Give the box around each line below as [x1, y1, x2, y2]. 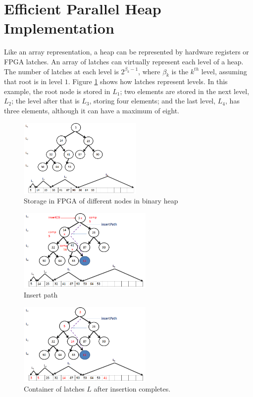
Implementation [4, 18, 114, 38]
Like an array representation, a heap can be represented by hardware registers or [4, 47, 249, 57]
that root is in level [4, 76, 62, 87]
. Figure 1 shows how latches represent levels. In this [68, 76, 228, 87]
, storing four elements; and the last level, [89, 96, 216, 106]
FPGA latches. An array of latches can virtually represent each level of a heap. [4, 56, 244, 66]
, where [138, 66, 160, 76]
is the [171, 66, 189, 76]
